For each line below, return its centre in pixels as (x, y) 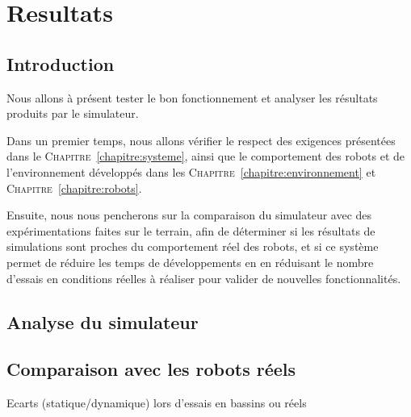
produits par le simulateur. (73, 113)
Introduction (61, 63)
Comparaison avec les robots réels (151, 369)
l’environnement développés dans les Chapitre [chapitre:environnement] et (191, 171)
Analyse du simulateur (103, 321)
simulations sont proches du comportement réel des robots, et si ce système (193, 246)
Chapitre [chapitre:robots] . (74, 188)
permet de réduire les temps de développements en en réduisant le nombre (190, 262)
